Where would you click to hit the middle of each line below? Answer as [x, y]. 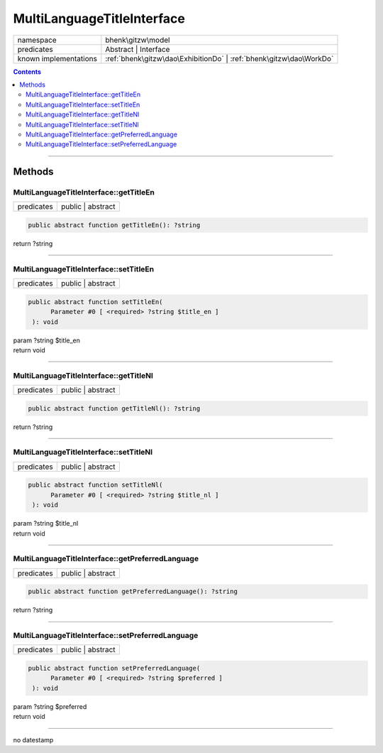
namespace [37, 40]
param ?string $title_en [47, 340]
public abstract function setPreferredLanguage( [114, 668]
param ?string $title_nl [46, 524]
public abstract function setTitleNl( [95, 485]
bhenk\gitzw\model [138, 40]
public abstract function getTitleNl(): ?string [114, 408]
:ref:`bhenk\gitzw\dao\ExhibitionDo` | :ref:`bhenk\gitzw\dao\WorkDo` [220, 58]
